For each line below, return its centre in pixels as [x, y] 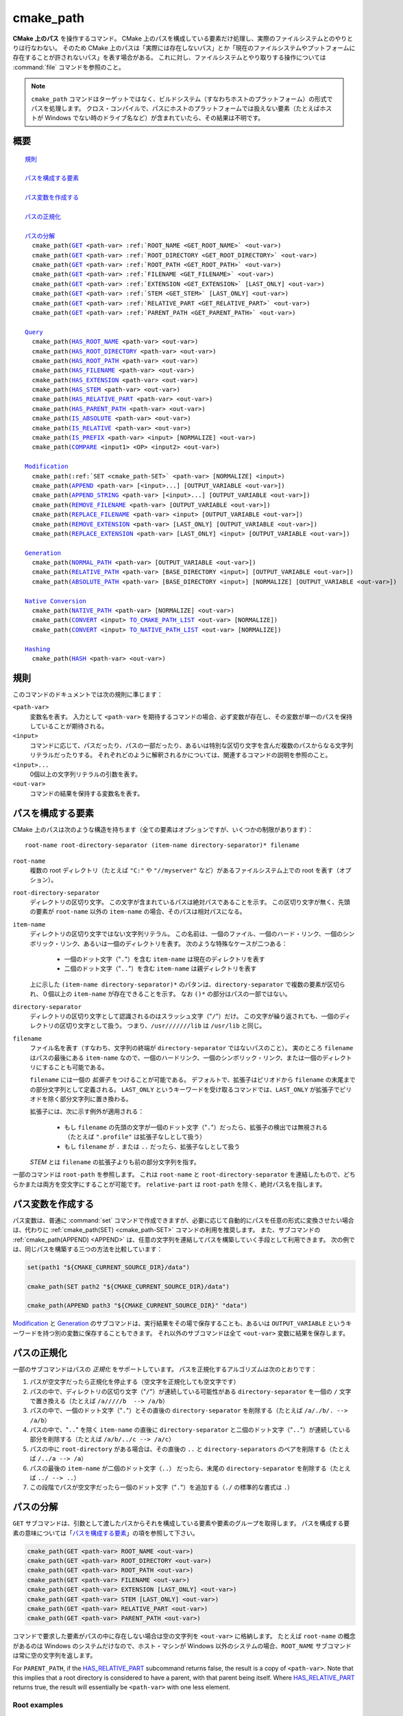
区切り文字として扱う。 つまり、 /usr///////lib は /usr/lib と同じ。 [162, 1025]
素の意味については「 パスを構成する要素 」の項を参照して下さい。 [106, 1533]
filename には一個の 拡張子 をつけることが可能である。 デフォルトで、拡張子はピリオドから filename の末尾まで [193, 1080]
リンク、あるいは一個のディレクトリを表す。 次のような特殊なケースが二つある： [173, 943]
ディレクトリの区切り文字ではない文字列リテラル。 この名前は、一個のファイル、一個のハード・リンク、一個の [186, 934]
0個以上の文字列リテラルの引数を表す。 [86, 774]
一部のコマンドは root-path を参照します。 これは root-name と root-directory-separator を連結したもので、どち [184, 1174]
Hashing [38, 649]
